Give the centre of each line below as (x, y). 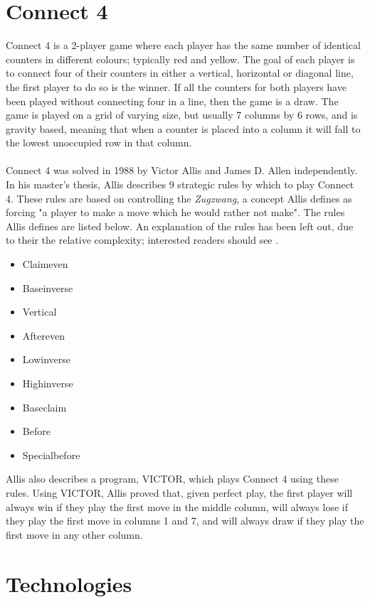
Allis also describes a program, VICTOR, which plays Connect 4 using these (172, 479)
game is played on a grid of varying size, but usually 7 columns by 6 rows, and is (182, 115)
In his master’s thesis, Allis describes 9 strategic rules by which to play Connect (180, 184)
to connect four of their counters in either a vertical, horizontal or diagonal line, (180, 73)
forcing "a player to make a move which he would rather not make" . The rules (175, 212)
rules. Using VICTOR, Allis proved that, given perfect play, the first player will (179, 492)
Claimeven (45, 264)
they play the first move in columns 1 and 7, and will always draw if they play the (185, 521)
